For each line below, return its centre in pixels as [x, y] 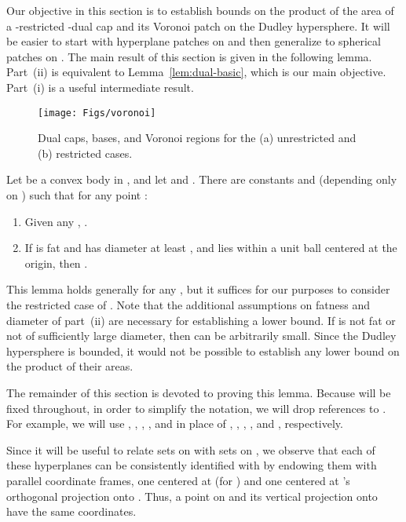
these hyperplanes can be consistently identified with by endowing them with [192, 465]
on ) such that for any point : [77, 195]
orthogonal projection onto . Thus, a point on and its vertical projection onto [192, 496]
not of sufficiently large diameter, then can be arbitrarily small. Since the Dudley [201, 336]
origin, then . [56, 263]
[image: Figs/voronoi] [97, 113]
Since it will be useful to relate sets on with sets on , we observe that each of [191, 449]
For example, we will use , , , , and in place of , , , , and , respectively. [175, 423]
